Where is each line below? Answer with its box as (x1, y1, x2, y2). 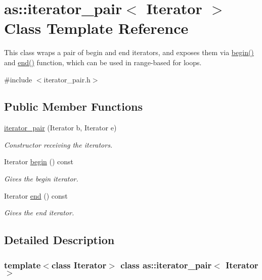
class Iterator (51, 258, 107, 271)
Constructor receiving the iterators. (4, 139, 113, 150)
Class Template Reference (4, 18, 189, 38)
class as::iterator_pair (120, 258, 212, 271)
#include (4, 74, 32, 84)
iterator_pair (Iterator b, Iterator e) (4, 122, 117, 133)
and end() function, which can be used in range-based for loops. (4, 57, 202, 67)
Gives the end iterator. (4, 207, 74, 218)
